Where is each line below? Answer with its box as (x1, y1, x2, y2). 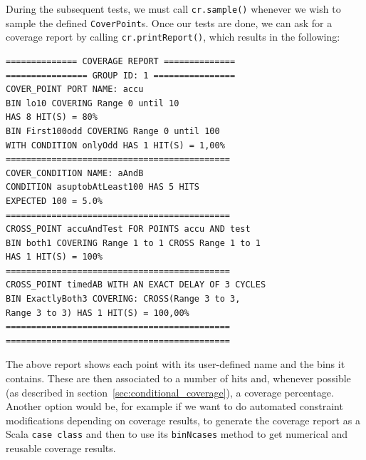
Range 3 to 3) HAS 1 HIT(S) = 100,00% (6, 307, 189, 318)
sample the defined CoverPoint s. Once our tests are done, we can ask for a (6, 15, 333, 30)
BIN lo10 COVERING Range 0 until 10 (6, 98, 179, 108)
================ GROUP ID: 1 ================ (6, 70, 236, 81)
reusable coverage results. (6, 441, 116, 456)
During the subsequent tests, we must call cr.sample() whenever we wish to (6, 1, 341, 16)
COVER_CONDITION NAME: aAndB (6, 168, 144, 178)
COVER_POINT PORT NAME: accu (6, 84, 144, 95)
